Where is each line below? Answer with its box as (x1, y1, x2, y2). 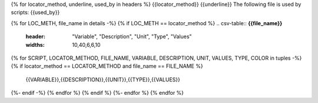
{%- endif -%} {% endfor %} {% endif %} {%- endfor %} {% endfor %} (11, 90, 184, 97)
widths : (25, 41, 45, 48)
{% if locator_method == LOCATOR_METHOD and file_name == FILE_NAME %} (11, 63, 203, 70)
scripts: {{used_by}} (11, 9, 60, 16)
